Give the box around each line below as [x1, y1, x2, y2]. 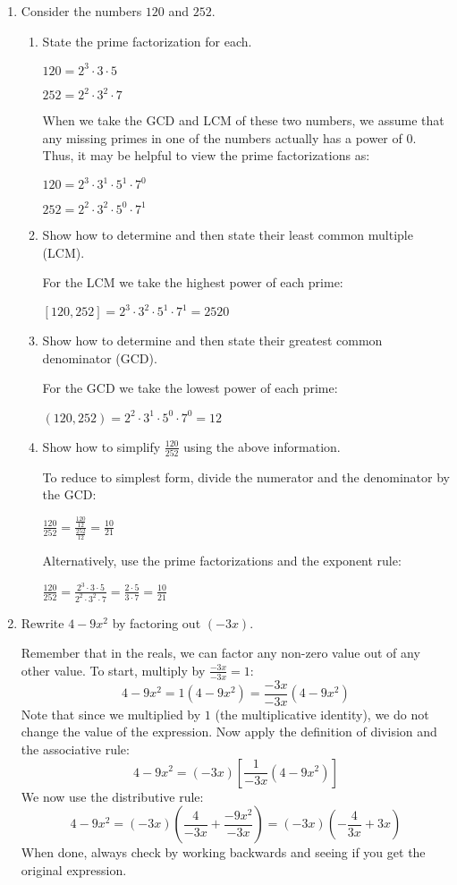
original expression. [21, 860, 127, 879]
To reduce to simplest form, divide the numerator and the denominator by [42, 467, 450, 486]
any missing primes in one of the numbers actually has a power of [42, 128, 402, 147]
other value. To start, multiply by [21, 660, 206, 679]
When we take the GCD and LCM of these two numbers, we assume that [42, 111, 444, 130]
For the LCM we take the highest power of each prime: [42, 273, 343, 292]
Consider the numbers [21, 2, 142, 20]
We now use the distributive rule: [21, 787, 204, 805]
